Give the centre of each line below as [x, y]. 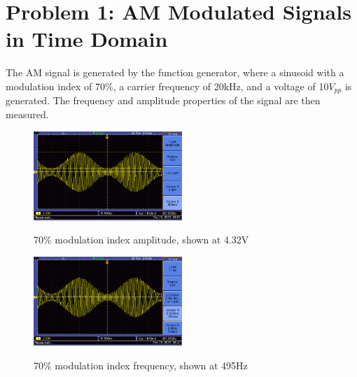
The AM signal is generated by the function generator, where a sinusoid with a [175, 72]
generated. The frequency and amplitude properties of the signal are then [163, 100]
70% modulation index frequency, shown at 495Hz [141, 365]
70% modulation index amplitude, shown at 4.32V [141, 240]
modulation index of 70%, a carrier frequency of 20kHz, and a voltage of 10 [167, 86]
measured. [27, 114]
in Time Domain [87, 39]
